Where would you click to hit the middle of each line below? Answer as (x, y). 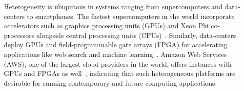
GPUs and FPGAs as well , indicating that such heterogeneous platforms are (120, 73)
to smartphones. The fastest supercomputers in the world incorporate (131, 16)
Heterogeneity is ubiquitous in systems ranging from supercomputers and (113, 6)
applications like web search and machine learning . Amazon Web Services (115, 54)
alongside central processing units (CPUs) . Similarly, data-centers (136, 35)
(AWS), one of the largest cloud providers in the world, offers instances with (118, 64)
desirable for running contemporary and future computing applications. (111, 82)
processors (19, 35)
